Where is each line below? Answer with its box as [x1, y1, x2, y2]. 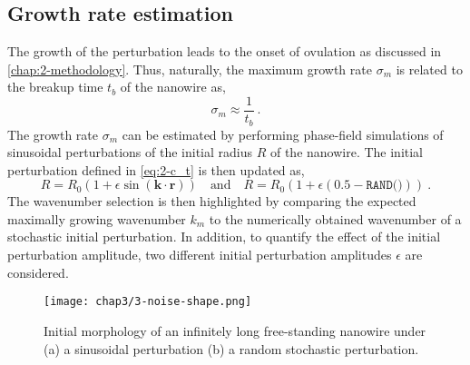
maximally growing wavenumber [7, 209, 186, 228]
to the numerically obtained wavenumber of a [209, 209, 462, 228]
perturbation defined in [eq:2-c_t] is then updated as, [7, 160, 305, 179]
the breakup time [7, 77, 103, 96]
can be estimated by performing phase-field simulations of [122, 124, 444, 143]
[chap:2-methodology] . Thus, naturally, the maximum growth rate [7, 59, 372, 78]
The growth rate [7, 124, 99, 143]
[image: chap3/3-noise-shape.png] [44, 295, 252, 309]
